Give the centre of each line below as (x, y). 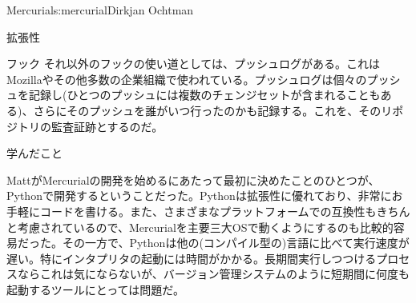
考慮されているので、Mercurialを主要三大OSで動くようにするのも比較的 (205, 227)
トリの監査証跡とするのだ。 (90, 126)
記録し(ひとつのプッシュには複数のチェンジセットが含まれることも (204, 95)
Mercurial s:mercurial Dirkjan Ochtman (100, 10)
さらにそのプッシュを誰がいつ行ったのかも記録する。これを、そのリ (213, 110)
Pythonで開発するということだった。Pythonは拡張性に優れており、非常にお (205, 195)
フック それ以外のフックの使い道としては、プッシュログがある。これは (193, 64)
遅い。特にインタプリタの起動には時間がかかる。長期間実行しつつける (192, 258)
